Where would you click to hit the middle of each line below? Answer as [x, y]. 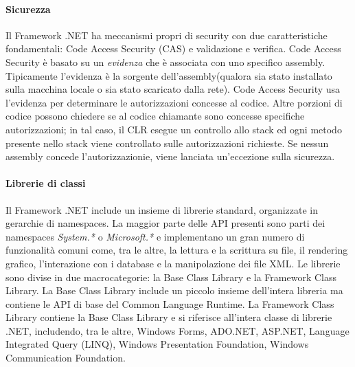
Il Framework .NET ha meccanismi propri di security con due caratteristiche [167, 35]
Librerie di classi [46, 183]
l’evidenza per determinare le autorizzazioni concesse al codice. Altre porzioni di [174, 102]
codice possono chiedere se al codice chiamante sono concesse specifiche [155, 116]
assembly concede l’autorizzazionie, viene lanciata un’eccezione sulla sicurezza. [170, 156]
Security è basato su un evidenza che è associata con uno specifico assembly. [165, 62]
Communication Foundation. [66, 358]
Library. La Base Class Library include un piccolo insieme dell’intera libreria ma [174, 290]
